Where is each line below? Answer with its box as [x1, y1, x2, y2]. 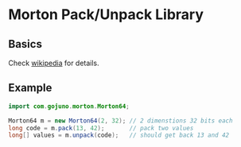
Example [8, 81, 52, 95]
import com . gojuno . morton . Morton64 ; [8, 102, 130, 110]
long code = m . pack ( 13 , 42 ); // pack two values [8, 124, 194, 132]
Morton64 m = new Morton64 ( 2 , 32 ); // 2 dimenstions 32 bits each [8, 117, 233, 125]
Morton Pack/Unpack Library [8, 6, 204, 24]
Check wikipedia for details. [8, 58, 99, 68]
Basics [8, 37, 42, 51]
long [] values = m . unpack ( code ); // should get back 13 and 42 [8, 131, 229, 140]
